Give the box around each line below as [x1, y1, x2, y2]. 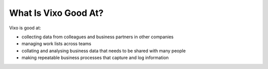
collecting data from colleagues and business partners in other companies [21, 34, 174, 40]
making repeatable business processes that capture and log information [21, 55, 169, 61]
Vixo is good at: [9, 25, 41, 31]
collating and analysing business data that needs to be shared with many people [21, 48, 186, 54]
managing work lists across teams [21, 41, 91, 47]
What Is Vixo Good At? [9, 7, 104, 18]
